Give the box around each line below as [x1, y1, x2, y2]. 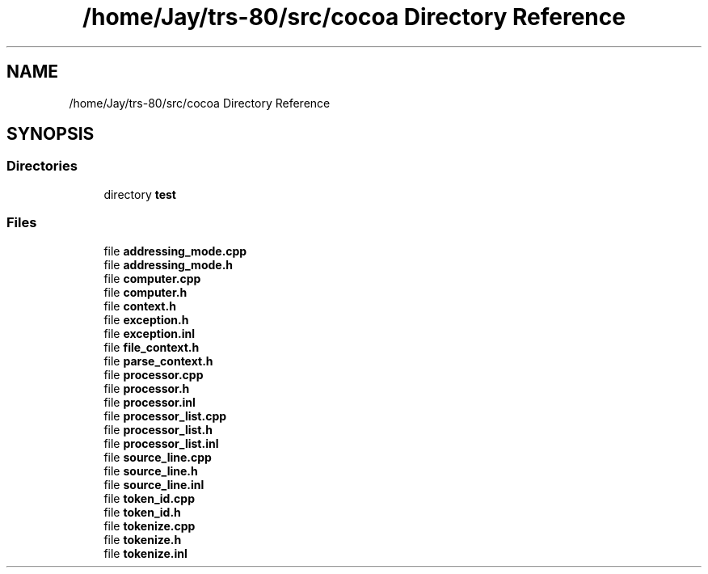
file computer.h [103, 285, 188, 299]
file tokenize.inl [103, 546, 188, 560]
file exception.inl [103, 326, 195, 340]
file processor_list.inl [103, 436, 219, 450]
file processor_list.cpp [103, 408, 227, 423]
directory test [103, 187, 176, 201]
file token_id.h [103, 504, 181, 519]
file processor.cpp [103, 367, 204, 382]
